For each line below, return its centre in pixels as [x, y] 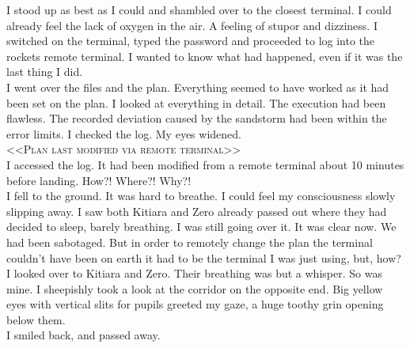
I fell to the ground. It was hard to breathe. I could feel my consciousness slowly [201, 196]
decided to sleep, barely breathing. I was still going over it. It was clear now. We [201, 227]
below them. [36, 319]
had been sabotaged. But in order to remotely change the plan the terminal [190, 242]
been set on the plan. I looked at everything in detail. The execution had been [196, 102]
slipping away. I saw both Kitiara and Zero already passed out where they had [197, 211]
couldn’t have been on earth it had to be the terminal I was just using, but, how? [204, 257]
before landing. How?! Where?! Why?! [99, 180]
